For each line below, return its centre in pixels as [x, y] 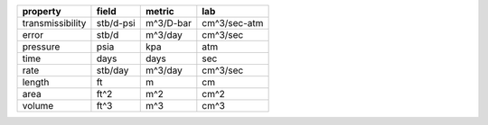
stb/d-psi [116, 23]
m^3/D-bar [169, 23]
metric [160, 11]
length [36, 82]
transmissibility [54, 23]
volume [38, 106]
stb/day [113, 70]
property [42, 11]
